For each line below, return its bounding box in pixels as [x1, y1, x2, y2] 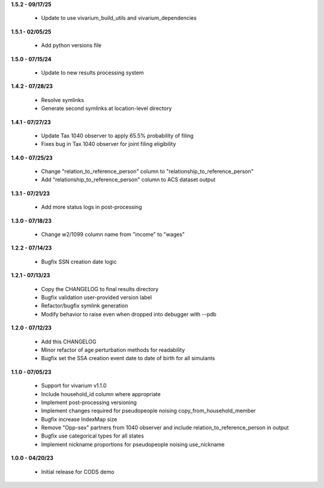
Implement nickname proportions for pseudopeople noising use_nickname [41, 441, 225, 448]
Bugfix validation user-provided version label [41, 294, 152, 301]
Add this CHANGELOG [41, 338, 97, 345]
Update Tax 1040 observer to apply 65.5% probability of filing [41, 132, 194, 139]
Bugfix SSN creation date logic [41, 258, 117, 265]
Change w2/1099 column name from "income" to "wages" [41, 231, 185, 238]
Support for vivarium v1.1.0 [41, 382, 107, 390]
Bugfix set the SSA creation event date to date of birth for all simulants [41, 355, 215, 362]
